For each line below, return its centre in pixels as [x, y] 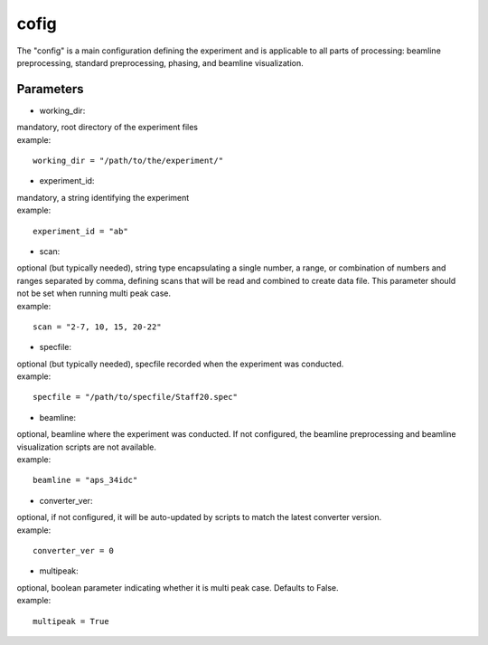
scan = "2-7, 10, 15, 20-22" [97, 327]
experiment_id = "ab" [80, 231]
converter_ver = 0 [74, 550]
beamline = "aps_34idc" [85, 480]
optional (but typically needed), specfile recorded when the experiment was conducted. [180, 364]
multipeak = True [71, 621]
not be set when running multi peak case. [94, 293]
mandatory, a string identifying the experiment [103, 197]
